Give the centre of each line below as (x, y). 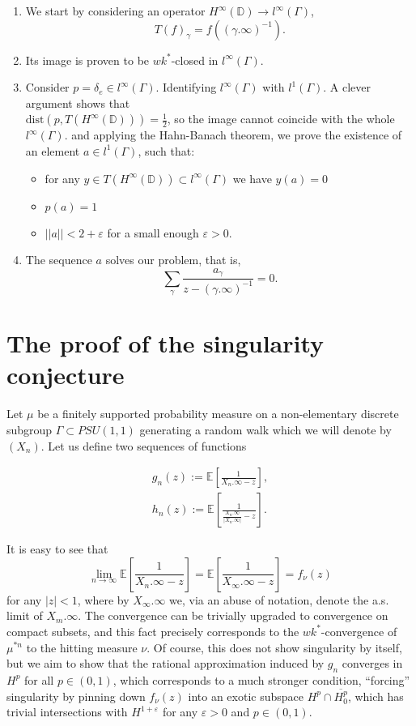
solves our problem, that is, (173, 260)
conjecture (66, 375)
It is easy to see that (57, 549)
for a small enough (153, 232)
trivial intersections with (67, 712)
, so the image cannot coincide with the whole (281, 119)
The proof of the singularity (166, 343)
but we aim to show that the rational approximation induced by (166, 663)
